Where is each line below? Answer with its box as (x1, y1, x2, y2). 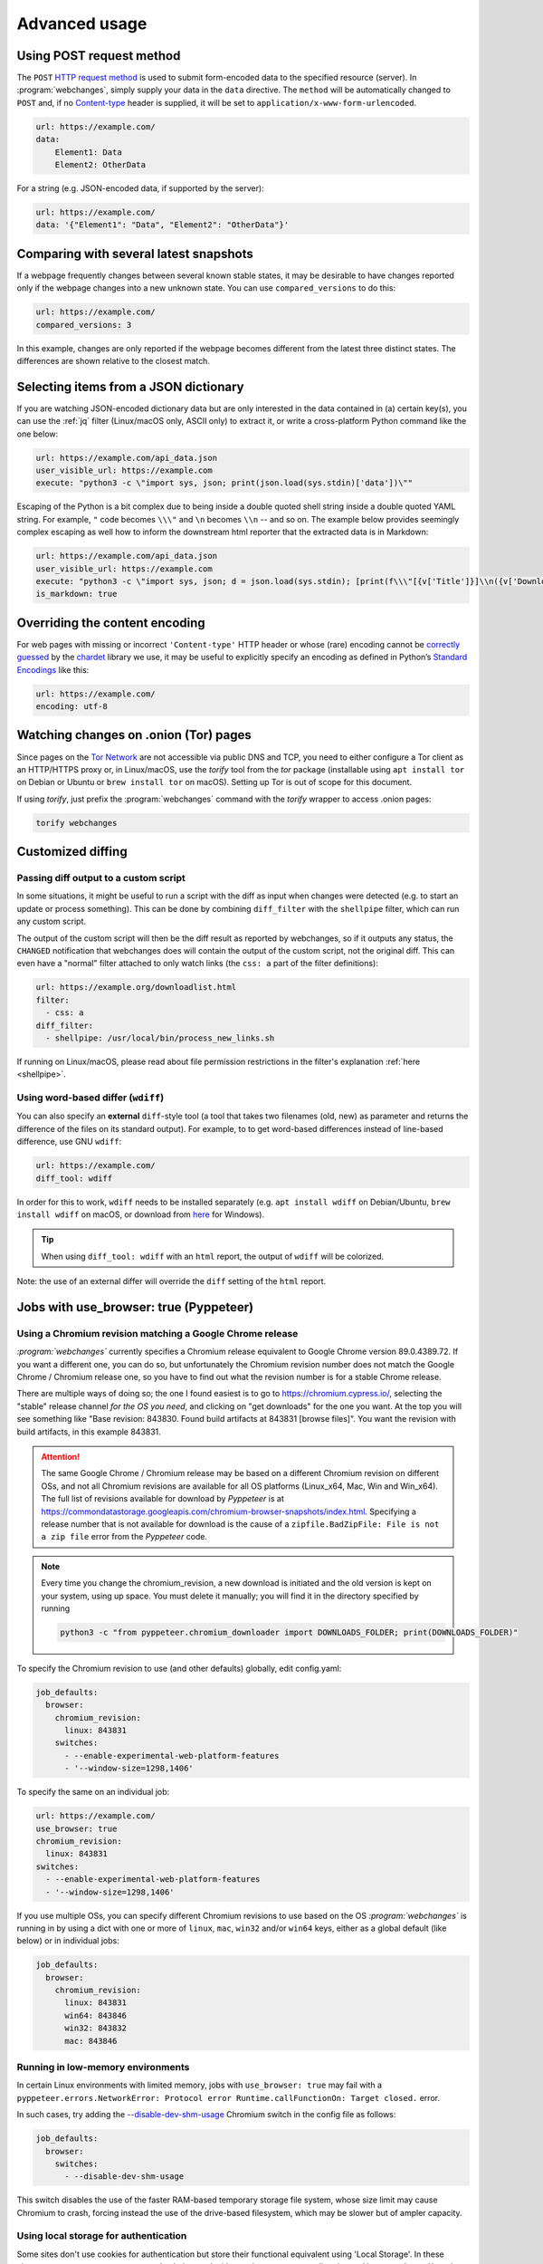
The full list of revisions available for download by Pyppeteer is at (41, 1493, 284, 1504)
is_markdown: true (35, 589, 118, 600)
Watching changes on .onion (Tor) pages (16, 727, 252, 743)
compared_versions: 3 (35, 320, 132, 330)
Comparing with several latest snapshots (16, 245, 253, 262)
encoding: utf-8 (35, 702, 109, 712)
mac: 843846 (64, 2036, 118, 2046)
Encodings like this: (16, 664, 90, 675)
